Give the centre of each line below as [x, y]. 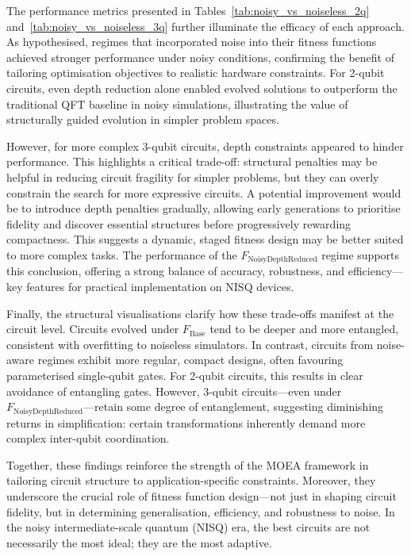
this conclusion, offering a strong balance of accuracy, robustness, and [176, 271]
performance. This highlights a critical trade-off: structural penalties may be [192, 161]
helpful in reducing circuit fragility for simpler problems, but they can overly [193, 176]
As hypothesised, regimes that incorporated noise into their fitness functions [192, 42]
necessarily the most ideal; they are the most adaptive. [139, 542]
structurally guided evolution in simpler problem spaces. [143, 119]
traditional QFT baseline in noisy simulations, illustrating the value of [177, 104]
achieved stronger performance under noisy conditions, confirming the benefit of [200, 57]
